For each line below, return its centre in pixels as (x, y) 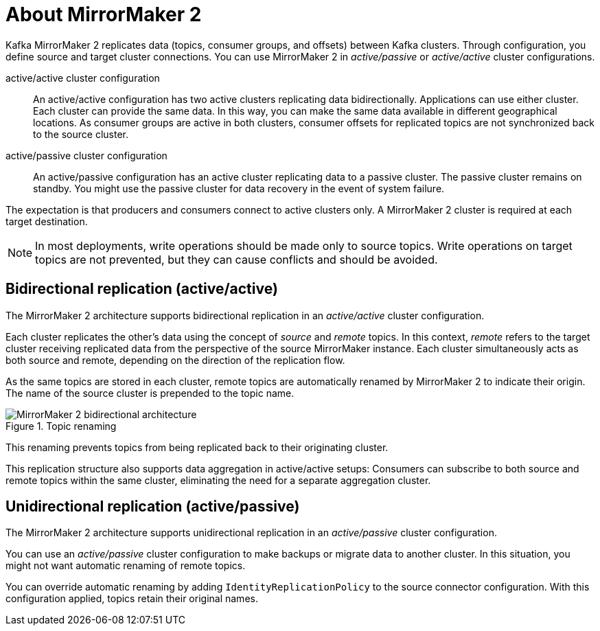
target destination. (47, 221)
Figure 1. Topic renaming (61, 426)
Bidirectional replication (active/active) (142, 289)
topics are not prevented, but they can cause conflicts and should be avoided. (236, 259)
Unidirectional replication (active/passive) (153, 507)
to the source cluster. (81, 134)
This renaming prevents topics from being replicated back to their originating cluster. (197, 447)
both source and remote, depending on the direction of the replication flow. (175, 360)
